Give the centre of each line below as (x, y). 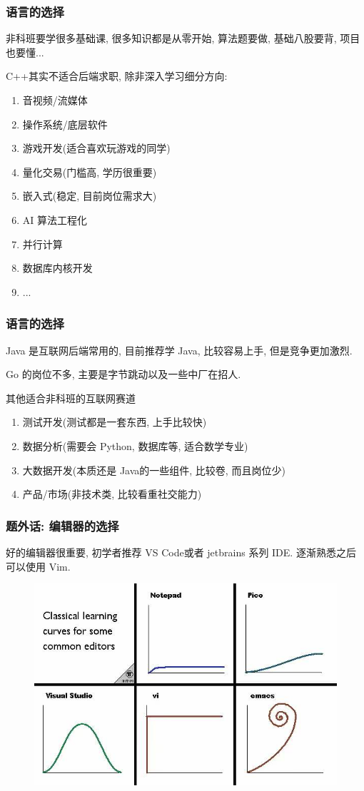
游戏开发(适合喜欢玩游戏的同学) (96, 148)
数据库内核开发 (57, 268)
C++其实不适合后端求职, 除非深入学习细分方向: (117, 76)
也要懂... (25, 52)
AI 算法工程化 (55, 219)
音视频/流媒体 (55, 100)
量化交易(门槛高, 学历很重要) (90, 172)
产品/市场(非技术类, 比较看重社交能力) (112, 494)
